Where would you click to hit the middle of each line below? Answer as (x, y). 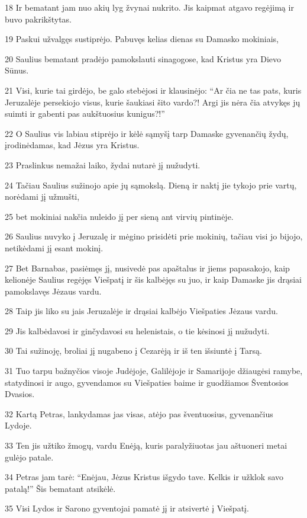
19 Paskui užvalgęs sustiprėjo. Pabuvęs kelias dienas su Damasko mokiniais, (142, 39)
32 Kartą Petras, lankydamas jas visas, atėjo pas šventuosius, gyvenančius (139, 413)
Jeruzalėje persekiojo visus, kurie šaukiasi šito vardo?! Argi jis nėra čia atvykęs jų (153, 102)
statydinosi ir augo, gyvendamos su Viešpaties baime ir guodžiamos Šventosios (147, 382)
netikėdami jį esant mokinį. (54, 247)
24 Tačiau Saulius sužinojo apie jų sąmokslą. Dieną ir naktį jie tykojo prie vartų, (151, 185)
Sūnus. (17, 70)
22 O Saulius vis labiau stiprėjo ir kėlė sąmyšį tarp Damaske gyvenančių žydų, (147, 133)
